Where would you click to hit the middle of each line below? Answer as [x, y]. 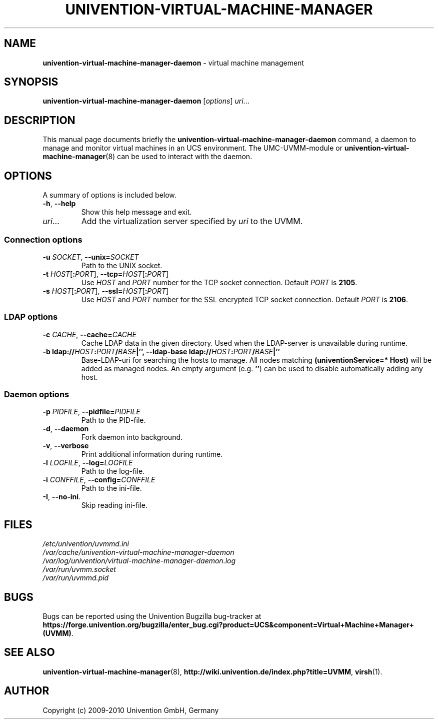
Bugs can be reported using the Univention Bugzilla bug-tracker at [152, 616]
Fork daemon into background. [132, 437]
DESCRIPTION [40, 120]
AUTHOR [27, 691]
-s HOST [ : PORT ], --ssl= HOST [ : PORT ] [106, 291]
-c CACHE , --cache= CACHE [89, 334]
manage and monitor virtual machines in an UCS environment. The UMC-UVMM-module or [192, 148]
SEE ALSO [29, 652]
